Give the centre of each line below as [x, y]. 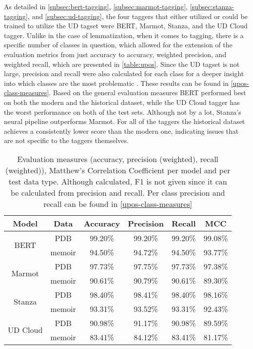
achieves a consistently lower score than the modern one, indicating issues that [121, 131]
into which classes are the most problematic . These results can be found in [117, 83]
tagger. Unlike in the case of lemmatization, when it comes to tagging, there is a [124, 35]
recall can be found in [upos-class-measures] [118, 204]
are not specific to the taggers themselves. [66, 140]
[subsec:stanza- [212, 6]
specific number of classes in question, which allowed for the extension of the [118, 45]
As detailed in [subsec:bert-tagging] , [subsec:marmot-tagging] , [96, 6]
